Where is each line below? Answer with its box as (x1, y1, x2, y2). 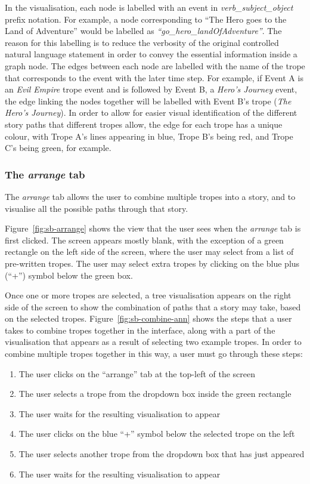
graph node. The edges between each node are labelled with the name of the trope (5, 59, 305, 72)
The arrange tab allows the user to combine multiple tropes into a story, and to (5, 190, 296, 202)
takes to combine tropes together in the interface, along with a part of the (5, 323, 275, 336)
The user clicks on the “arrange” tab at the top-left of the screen (18, 367, 256, 380)
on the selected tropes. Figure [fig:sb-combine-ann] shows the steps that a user (5, 312, 292, 325)
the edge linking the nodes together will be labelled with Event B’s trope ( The (5, 94, 292, 107)
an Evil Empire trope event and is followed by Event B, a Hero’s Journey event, (5, 83, 297, 95)
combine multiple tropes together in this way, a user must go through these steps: (5, 347, 303, 360)
